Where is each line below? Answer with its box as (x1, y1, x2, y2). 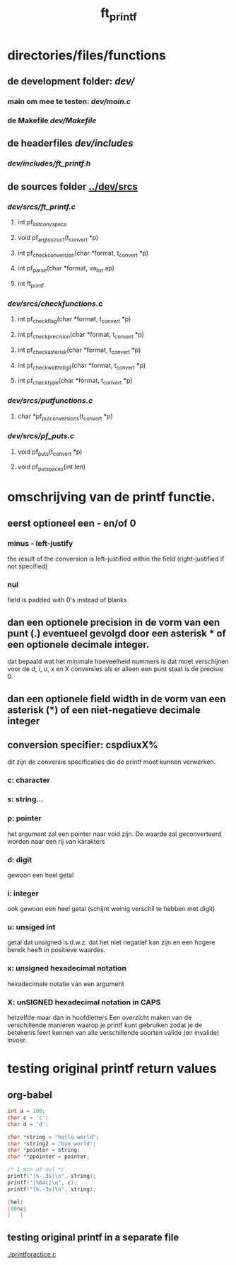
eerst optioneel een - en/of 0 (7, 517, 136, 529)
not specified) (7, 562, 48, 571)
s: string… (7, 794, 44, 804)
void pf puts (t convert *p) (17, 447, 83, 457)
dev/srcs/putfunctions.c (7, 396, 93, 406)
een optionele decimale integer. (7, 639, 150, 651)
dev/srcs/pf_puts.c (7, 431, 75, 441)
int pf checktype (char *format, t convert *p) (17, 377, 133, 387)
